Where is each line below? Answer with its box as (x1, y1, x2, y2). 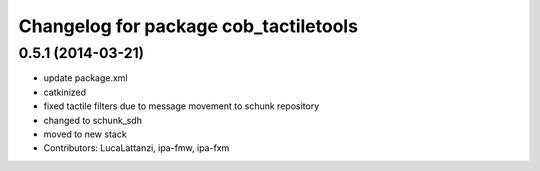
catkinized (43, 86, 87, 98)
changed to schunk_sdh (43, 114, 142, 126)
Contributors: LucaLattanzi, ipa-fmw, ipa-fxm (43, 142, 230, 154)
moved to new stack (43, 128, 127, 140)
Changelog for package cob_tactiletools (18, 15, 359, 37)
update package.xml (43, 72, 129, 84)
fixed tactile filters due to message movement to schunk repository (43, 100, 320, 112)
